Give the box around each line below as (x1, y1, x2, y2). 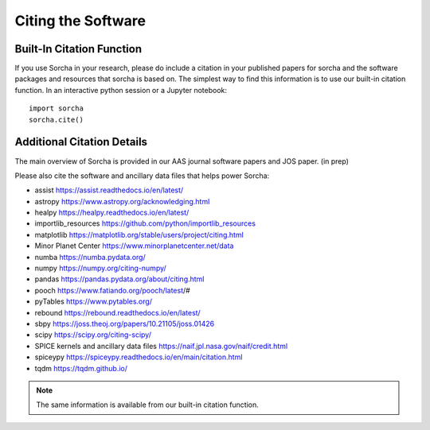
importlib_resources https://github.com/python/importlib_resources (34, 219, 256, 228)
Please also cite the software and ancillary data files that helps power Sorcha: (14, 171, 270, 180)
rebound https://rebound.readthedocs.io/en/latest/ (34, 308, 201, 317)
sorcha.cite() (29, 115, 84, 124)
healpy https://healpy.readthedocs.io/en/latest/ (34, 207, 190, 218)
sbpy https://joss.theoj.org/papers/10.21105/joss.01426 (34, 319, 215, 328)
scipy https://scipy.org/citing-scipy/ (34, 330, 151, 339)
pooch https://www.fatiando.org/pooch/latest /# (34, 285, 190, 295)
